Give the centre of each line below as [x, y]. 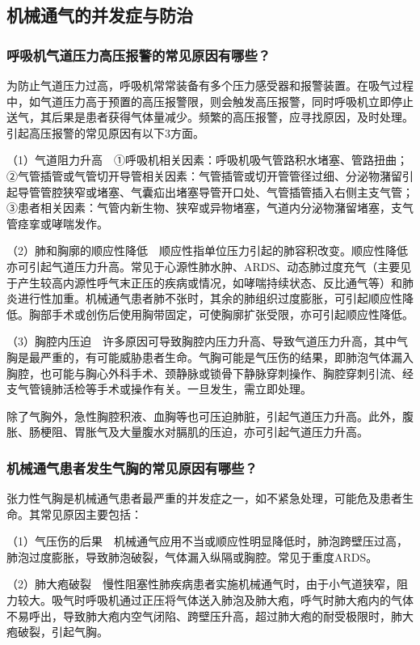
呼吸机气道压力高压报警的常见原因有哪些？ [139, 55]
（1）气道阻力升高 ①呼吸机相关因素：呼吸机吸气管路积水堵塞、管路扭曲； [207, 160]
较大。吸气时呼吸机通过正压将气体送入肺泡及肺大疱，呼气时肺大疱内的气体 [215, 600]
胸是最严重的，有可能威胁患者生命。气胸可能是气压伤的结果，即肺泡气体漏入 [210, 356]
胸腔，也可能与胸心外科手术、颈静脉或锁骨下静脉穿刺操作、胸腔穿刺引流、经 [210, 373]
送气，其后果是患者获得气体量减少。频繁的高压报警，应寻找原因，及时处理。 [210, 117]
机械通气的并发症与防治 [100, 15]
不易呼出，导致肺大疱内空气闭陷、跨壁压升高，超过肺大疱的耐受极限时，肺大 [210, 615]
